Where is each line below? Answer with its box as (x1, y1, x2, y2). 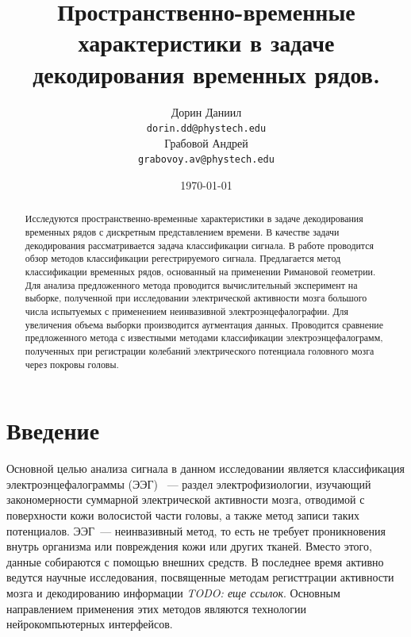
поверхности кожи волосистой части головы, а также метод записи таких (6, 506, 359, 523)
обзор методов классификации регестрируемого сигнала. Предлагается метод (25, 251, 341, 265)
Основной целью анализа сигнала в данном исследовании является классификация (6, 460, 405, 477)
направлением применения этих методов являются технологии (6, 600, 307, 616)
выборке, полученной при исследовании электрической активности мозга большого (25, 291, 367, 305)
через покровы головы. (25, 357, 119, 370)
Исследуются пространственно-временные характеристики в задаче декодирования (25, 212, 363, 225)
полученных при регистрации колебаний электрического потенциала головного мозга (25, 343, 375, 357)
